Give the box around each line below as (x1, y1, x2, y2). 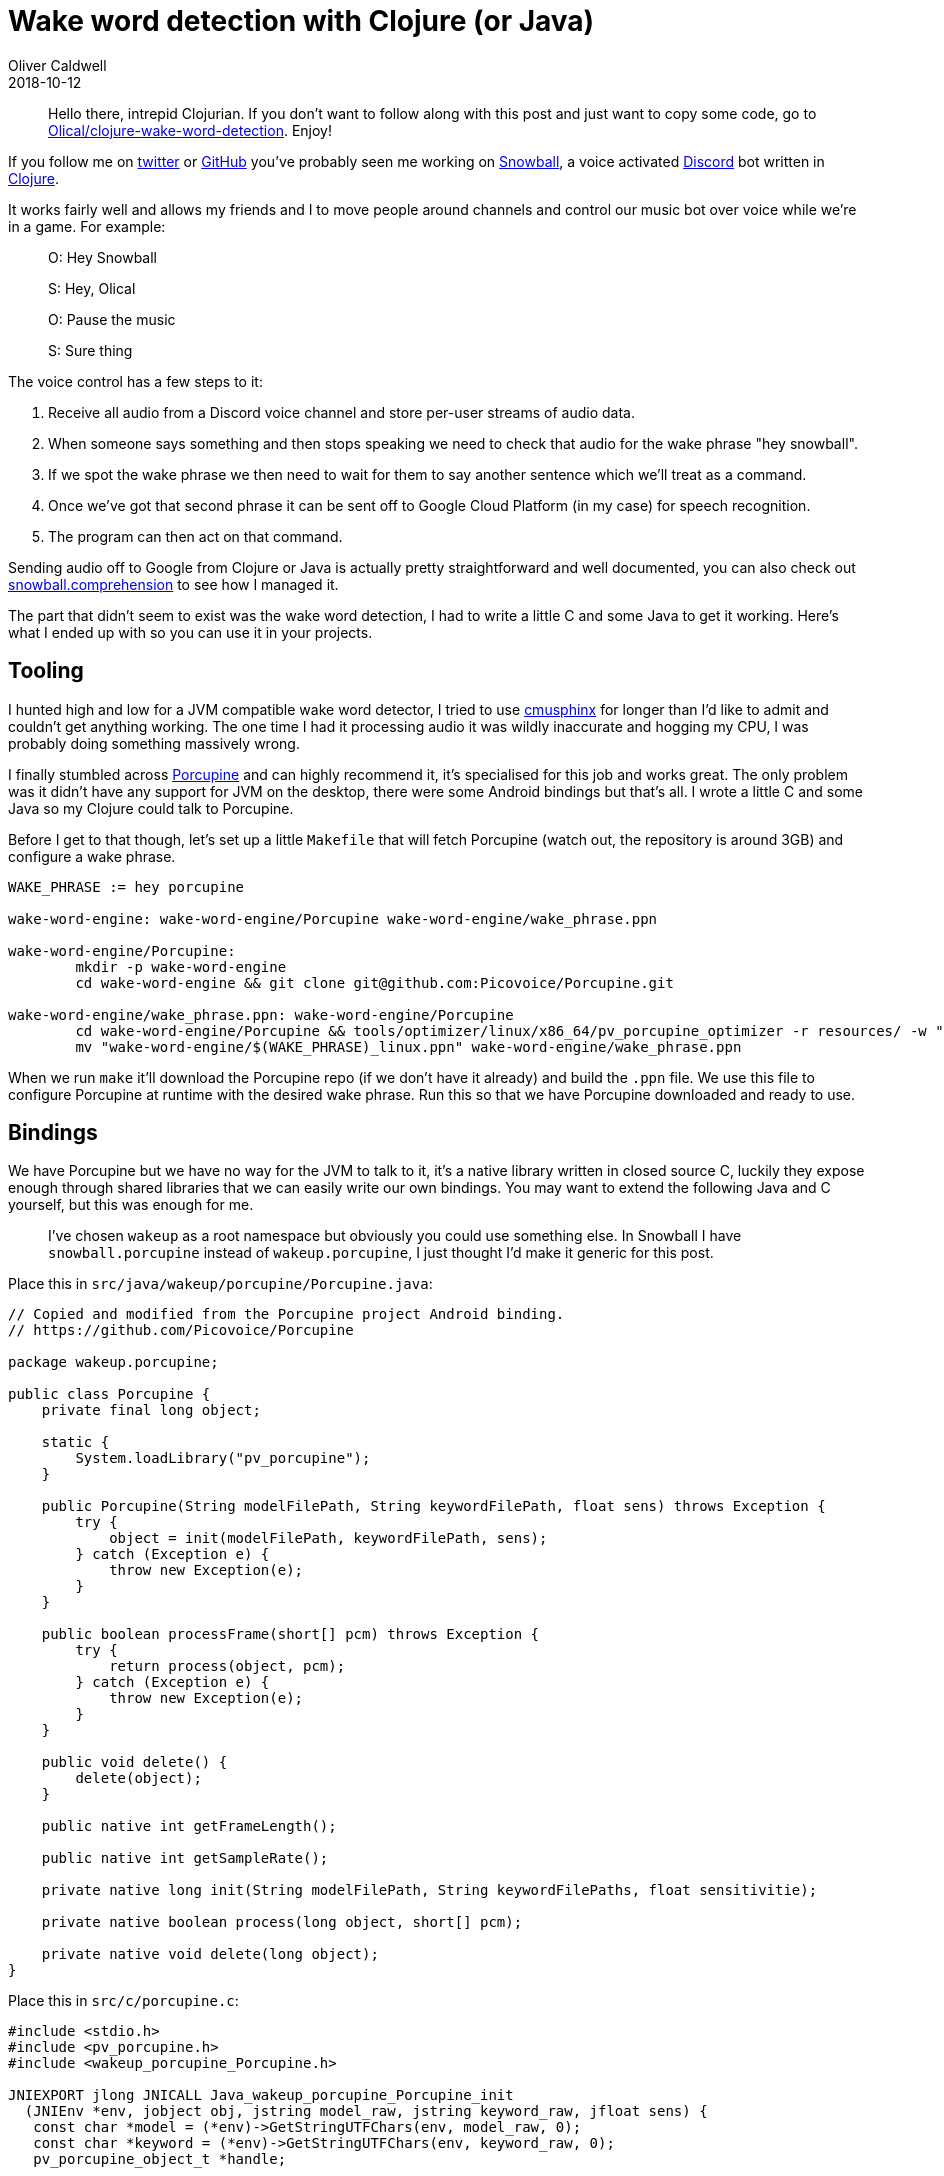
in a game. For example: (8, 217, 166, 235)
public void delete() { (41, 1754, 228, 1771)
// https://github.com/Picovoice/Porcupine (8, 1322, 354, 1339)
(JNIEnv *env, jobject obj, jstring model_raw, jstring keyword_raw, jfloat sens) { (24, 2103, 708, 2120)
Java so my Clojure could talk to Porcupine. (8, 799, 294, 817)
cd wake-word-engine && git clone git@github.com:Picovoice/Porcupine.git (75, 974, 674, 991)
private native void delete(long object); (41, 1946, 379, 1963)
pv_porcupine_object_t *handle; (33, 2151, 287, 2168)
